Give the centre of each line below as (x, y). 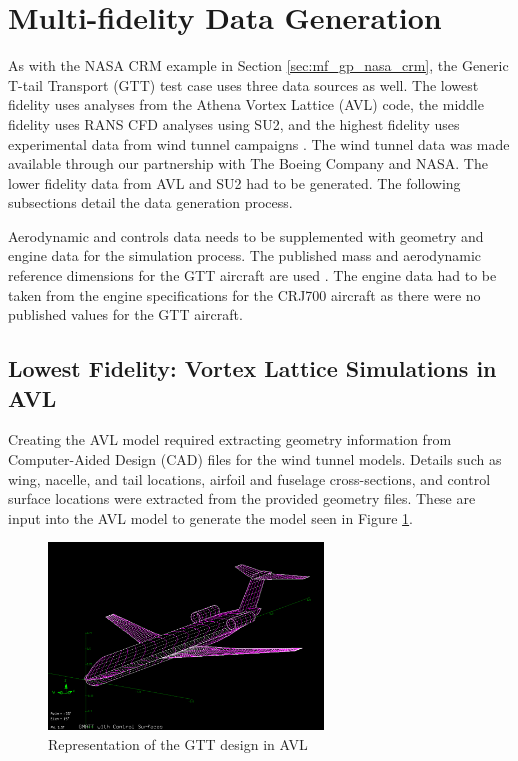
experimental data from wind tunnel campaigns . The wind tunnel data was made (259, 143)
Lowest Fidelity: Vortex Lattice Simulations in (252, 368)
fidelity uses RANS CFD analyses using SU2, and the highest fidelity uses (234, 123)
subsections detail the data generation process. (150, 202)
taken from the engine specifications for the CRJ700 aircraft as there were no (244, 294)
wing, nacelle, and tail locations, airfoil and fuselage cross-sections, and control (249, 478)
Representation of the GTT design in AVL (178, 743)
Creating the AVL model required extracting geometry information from (230, 439)
